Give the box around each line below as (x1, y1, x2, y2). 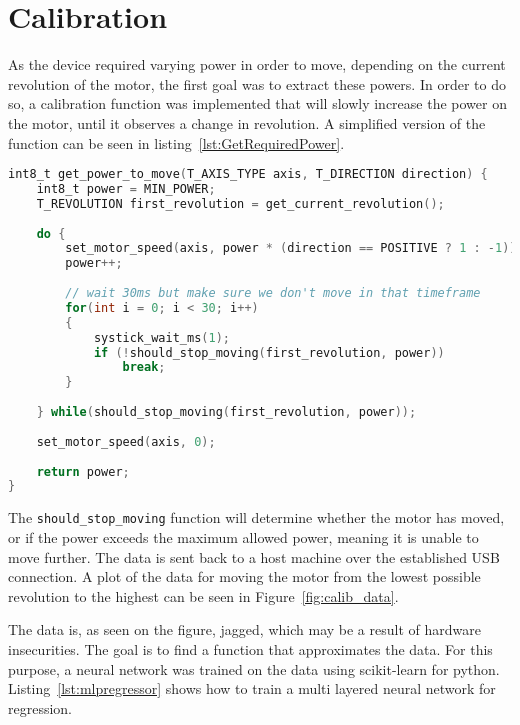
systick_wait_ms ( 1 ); (93, 330, 230, 345)
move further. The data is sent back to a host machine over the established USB (8, 546, 500, 567)
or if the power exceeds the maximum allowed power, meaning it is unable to (8, 527, 479, 547)
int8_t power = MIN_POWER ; (36, 181, 216, 196)
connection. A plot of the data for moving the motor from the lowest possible (8, 566, 481, 587)
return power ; (36, 464, 130, 479)
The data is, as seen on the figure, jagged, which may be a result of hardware (8, 619, 481, 640)
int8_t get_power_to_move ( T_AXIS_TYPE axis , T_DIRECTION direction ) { (8, 167, 488, 182)
